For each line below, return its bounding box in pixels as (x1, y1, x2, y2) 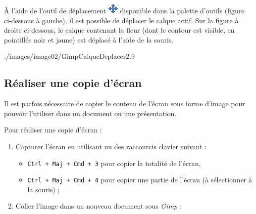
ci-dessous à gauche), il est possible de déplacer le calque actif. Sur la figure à (4, 15, 239, 25)
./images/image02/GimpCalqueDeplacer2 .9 (4, 51, 135, 61)
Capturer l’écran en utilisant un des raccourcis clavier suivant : (15, 141, 206, 151)
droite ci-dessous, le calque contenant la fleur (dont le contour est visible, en (4, 25, 235, 35)
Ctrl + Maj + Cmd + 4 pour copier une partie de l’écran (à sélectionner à (27, 174, 252, 185)
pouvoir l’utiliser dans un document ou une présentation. (4, 108, 177, 118)
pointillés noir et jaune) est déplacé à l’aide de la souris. (4, 34, 174, 44)
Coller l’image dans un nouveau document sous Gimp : (15, 201, 182, 211)
